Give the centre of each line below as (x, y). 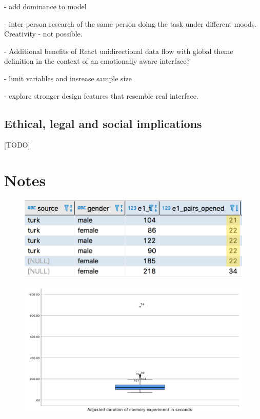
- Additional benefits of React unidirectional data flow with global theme (119, 51)
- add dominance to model (45, 6)
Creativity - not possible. (43, 34)
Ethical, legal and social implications (103, 123)
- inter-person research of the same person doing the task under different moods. (131, 23)
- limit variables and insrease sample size (68, 78)
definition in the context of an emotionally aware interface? (97, 61)
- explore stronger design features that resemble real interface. (101, 95)
